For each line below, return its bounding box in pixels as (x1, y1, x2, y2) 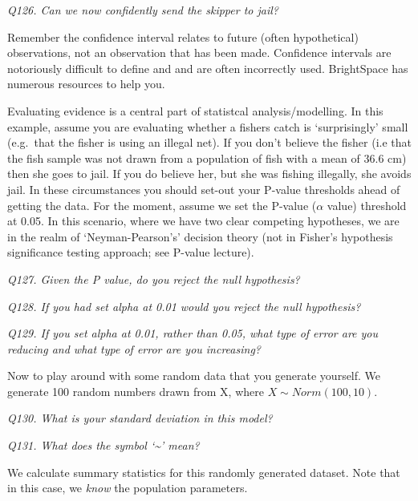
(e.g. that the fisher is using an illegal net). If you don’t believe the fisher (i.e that (7, 134, 412, 151)
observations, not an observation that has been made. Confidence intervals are (7, 44, 392, 61)
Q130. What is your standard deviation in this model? (7, 410, 273, 426)
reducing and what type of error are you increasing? (7, 340, 261, 357)
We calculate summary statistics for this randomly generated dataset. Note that (7, 463, 400, 480)
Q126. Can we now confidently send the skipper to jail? (7, 2, 278, 18)
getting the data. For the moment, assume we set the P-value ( (7, 196, 317, 213)
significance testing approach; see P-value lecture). (7, 244, 254, 261)
